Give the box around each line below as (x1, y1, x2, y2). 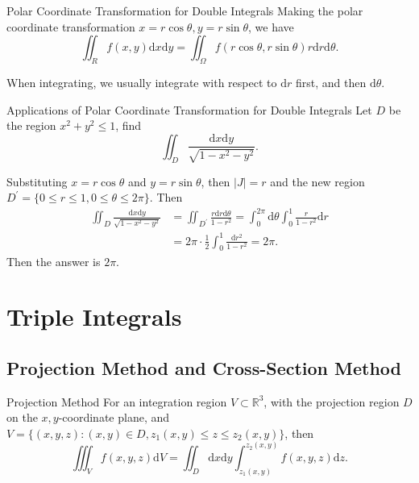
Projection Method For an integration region (6, 393, 227, 410)
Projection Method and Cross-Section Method (6, 355, 402, 380)
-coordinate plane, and (58, 409, 170, 426)
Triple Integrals (6, 300, 182, 333)
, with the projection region (263, 393, 400, 410)
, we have (248, 18, 294, 35)
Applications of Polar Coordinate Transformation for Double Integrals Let (6, 101, 372, 118)
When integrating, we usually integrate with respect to (6, 73, 277, 90)
